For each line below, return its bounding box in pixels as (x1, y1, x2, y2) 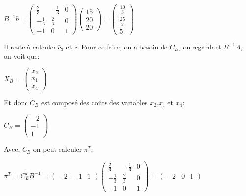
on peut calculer (33, 144, 82, 154)
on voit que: (4, 51, 40, 61)
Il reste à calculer (4, 41, 56, 51)
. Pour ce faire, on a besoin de (77, 41, 167, 51)
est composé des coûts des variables (41, 97, 148, 107)
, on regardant (178, 41, 221, 51)
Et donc (4, 97, 28, 107)
